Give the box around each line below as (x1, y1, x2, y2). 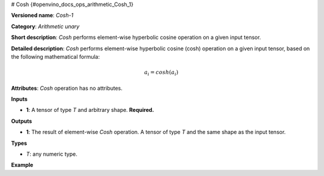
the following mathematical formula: (11, 53, 100, 60)
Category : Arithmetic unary (11, 23, 80, 30)
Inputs (11, 96, 28, 103)
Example (11, 162, 34, 169)
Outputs (11, 117, 32, 125)
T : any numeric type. (26, 150, 77, 158)
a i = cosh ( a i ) (144, 69, 179, 77)
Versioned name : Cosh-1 (11, 12, 74, 19)
